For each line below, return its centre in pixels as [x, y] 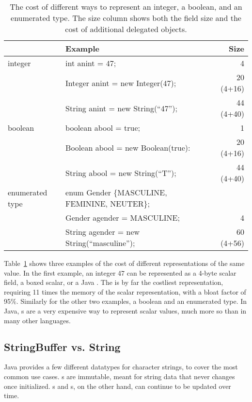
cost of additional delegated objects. [126, 29]
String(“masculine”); [100, 243]
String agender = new [103, 232]
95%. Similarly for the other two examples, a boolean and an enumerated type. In [126, 301]
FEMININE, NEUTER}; [108, 203]
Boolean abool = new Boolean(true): [128, 147]
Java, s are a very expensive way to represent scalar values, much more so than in [125, 310]
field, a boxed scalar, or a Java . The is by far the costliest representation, [114, 282]
